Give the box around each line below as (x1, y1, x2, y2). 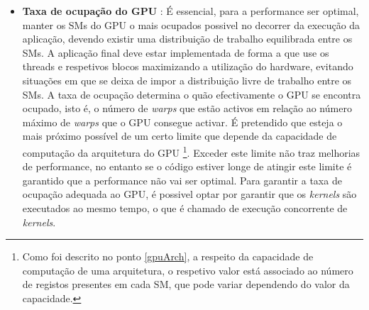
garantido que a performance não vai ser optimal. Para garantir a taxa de (22, 172, 342, 187)
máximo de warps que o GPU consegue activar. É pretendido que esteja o (22, 114, 343, 129)
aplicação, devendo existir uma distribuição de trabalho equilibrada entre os (22, 31, 353, 46)
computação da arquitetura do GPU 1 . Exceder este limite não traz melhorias (22, 143, 360, 160)
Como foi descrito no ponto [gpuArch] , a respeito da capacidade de (22, 249, 314, 264)
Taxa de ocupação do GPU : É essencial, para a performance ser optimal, (22, 4, 359, 18)
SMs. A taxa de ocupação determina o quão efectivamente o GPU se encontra (22, 87, 361, 101)
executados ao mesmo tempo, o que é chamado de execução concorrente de (22, 200, 348, 215)
